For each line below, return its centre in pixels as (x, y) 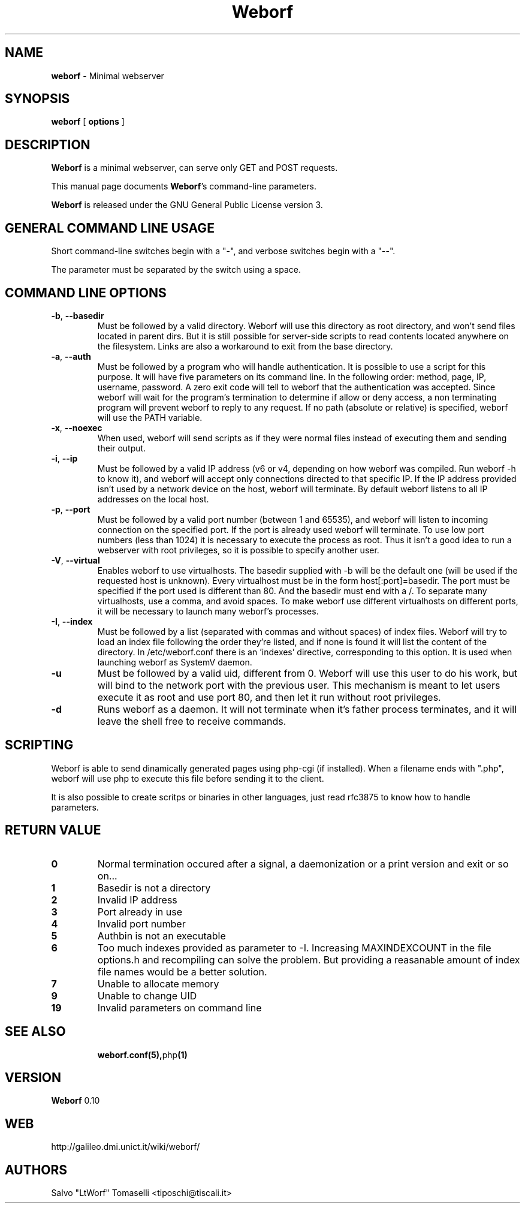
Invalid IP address (137, 900)
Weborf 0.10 (76, 1101)
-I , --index (72, 621)
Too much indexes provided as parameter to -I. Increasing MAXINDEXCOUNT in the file (294, 948)
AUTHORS (36, 1170)
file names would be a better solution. (182, 971)
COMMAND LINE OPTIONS (86, 293)
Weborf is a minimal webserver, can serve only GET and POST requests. (194, 168)
